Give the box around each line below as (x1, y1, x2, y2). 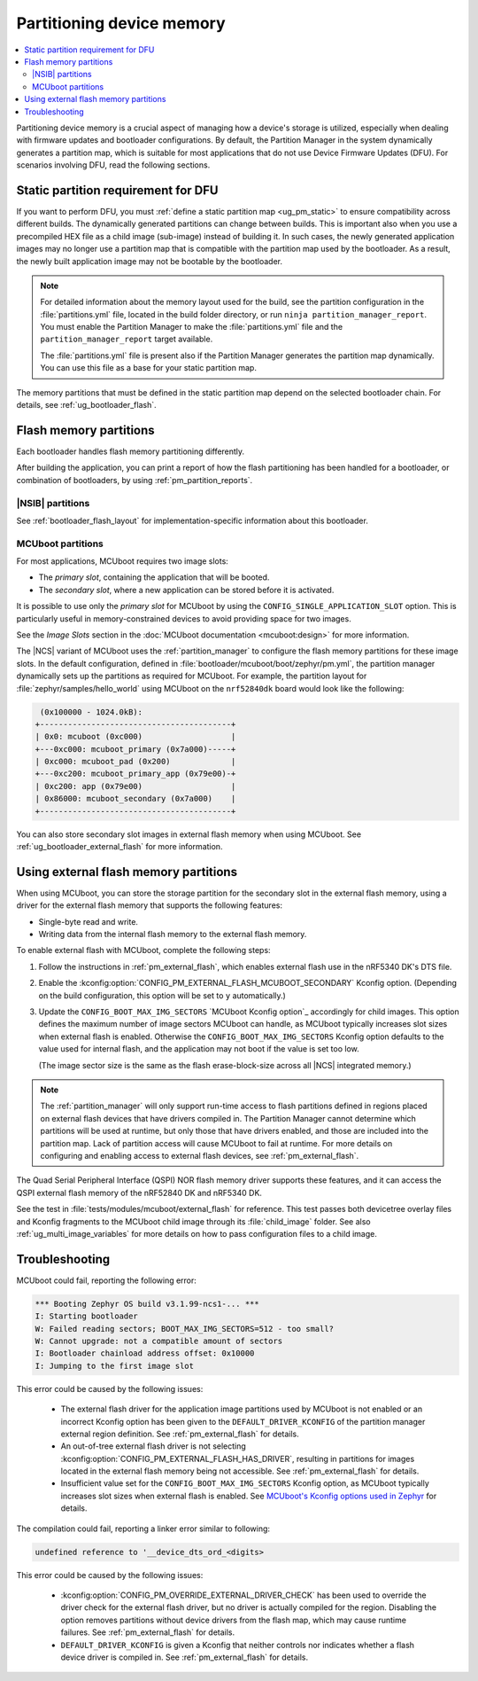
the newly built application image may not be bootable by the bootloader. (16, 255, 283, 266)
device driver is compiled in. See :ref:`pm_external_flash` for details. (60, 1652, 309, 1662)
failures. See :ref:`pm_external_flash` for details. (60, 1627, 235, 1638)
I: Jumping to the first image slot (35, 1361, 195, 1371)
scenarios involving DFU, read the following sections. (16, 160, 211, 170)
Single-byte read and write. (38, 916, 139, 927)
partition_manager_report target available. (40, 333, 213, 345)
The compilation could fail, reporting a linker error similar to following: (16, 1523, 270, 1534)
